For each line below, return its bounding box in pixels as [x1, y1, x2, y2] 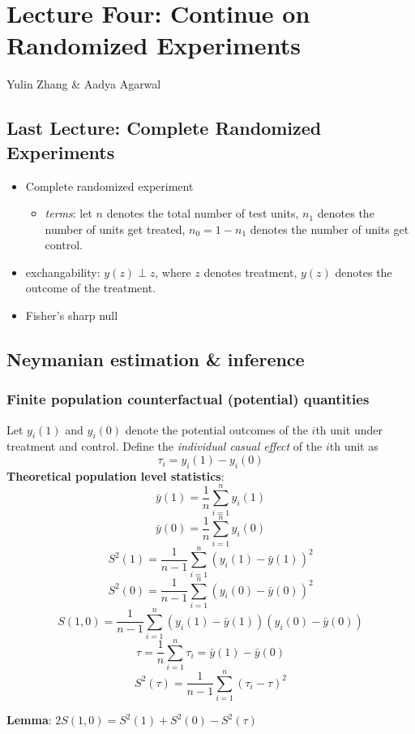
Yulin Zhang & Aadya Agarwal [6, 76, 161, 93]
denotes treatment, [203, 263, 297, 280]
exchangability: [25, 263, 101, 280]
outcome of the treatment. [25, 279, 156, 296]
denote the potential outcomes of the [125, 421, 308, 438]
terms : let [45, 205, 92, 222]
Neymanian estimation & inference [6, 347, 305, 372]
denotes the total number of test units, [106, 205, 299, 222]
